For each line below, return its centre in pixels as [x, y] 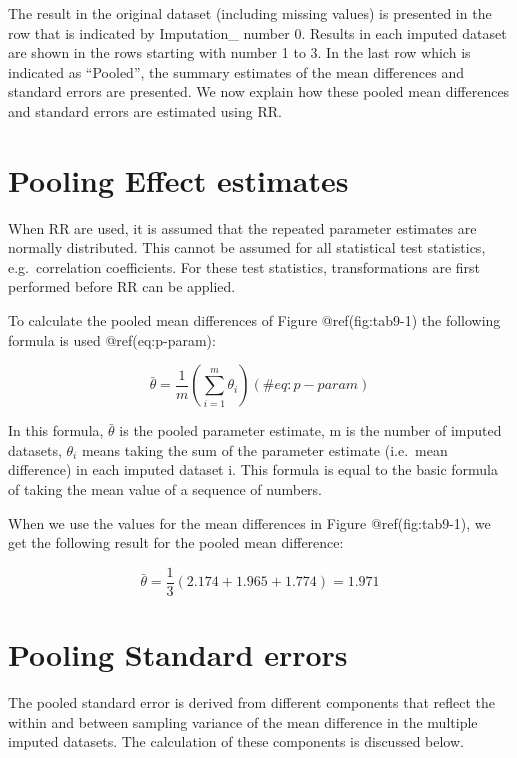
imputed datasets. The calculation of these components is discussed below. [236, 741]
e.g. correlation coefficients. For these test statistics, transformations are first [244, 266]
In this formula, [56, 430]
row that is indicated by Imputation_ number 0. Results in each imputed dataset [257, 32]
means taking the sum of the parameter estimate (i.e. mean [264, 449]
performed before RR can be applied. [122, 286]
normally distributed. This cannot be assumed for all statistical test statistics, [247, 247]
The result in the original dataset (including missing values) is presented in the [250, 13]
